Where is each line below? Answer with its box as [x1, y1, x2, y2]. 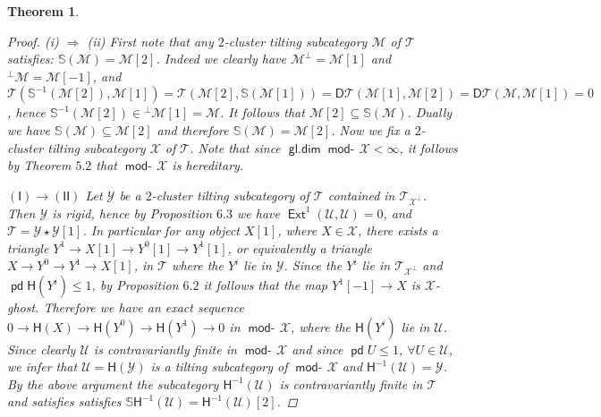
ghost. [7, 298, 39, 317]
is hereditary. [172, 156, 244, 174]
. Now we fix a [331, 120, 411, 139]
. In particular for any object [82, 221, 241, 240]
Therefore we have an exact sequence [43, 298, 244, 317]
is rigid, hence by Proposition [52, 203, 213, 222]
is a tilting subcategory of [150, 357, 288, 376]
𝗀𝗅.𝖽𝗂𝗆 [288, 142, 321, 156]
